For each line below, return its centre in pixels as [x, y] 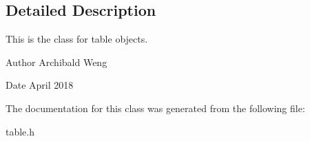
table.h [20, 131]
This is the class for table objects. [77, 39]
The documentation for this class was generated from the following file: [155, 108]
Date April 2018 [40, 85]
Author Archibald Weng [56, 62]
